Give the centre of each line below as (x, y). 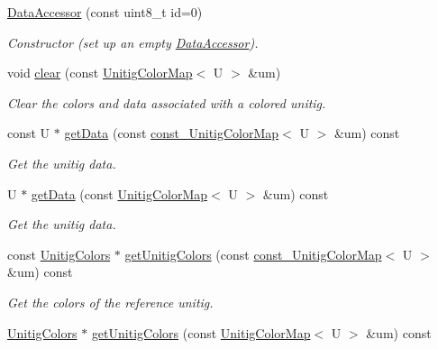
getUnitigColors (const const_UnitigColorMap (253, 254)
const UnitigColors (59, 254)
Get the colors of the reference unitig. (110, 302)
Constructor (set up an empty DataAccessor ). (133, 42)
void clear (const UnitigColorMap (100, 73)
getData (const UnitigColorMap (119, 193)
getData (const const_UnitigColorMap (172, 133)
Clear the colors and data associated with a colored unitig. (167, 102)
